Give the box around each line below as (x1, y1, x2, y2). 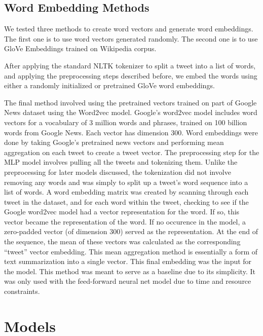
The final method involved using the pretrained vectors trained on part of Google (4, 97, 257, 107)
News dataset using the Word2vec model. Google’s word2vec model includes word (4, 107, 257, 118)
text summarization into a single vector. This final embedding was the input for (4, 256, 252, 267)
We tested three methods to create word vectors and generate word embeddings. (4, 23, 253, 34)
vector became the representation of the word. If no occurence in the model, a (4, 216, 246, 227)
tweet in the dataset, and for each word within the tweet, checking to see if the (4, 196, 249, 207)
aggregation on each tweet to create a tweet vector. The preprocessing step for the (4, 146, 259, 157)
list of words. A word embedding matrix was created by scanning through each (4, 186, 249, 197)
